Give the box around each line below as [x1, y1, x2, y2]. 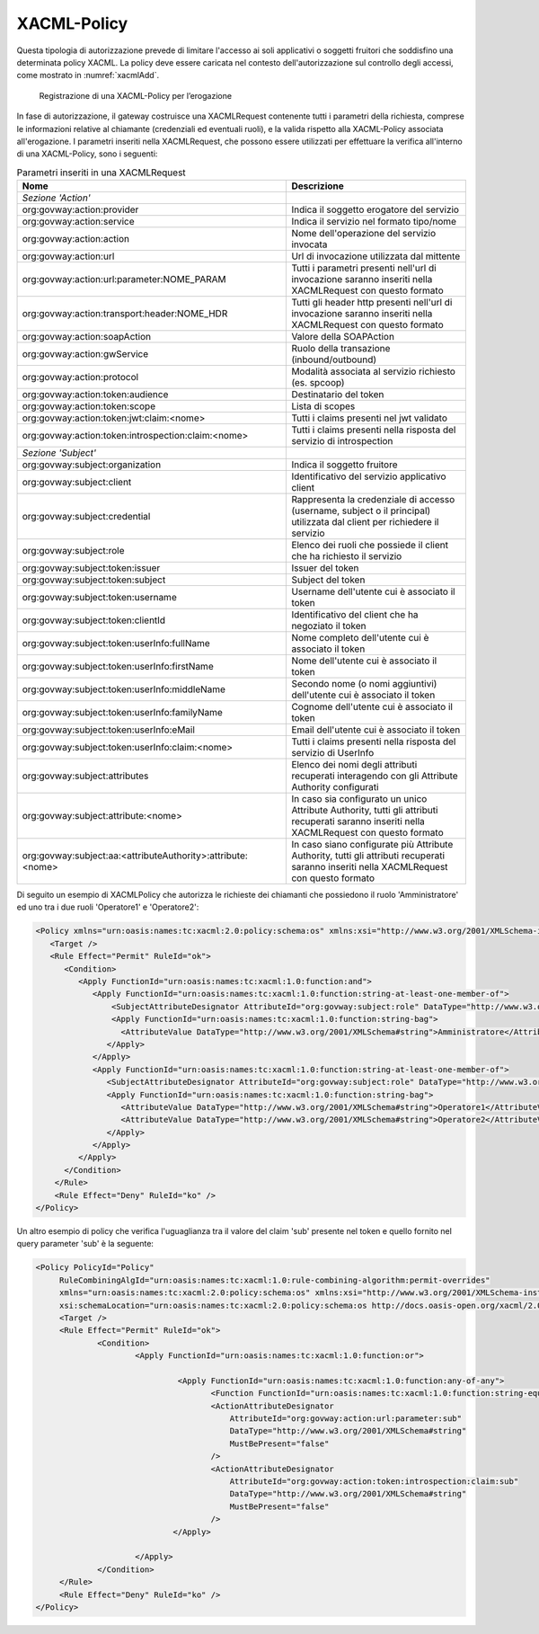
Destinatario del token [291, 388, 384, 401]
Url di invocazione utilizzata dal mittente [291, 250, 461, 262]
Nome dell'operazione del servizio [291, 227, 437, 240]
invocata [291, 238, 328, 251]
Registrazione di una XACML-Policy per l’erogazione [39, 90, 233, 101]
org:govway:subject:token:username [22, 591, 177, 604]
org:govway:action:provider [22, 203, 139, 216]
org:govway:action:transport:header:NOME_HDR [22, 307, 228, 320]
